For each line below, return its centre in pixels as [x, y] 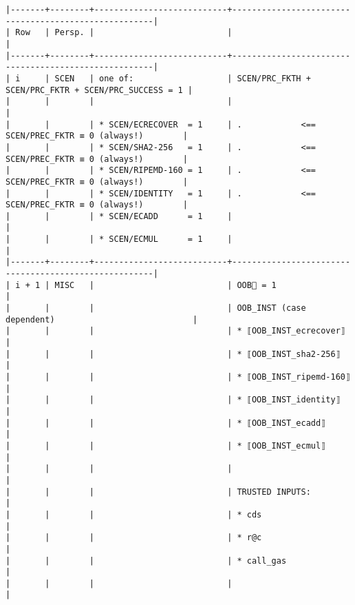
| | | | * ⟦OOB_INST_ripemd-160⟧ [178, 377]
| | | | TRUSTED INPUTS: [158, 492]
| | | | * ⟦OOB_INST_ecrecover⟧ [175, 331]
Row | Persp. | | [124, 33]
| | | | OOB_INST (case [156, 308]
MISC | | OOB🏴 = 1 [165, 285]
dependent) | [102, 319]
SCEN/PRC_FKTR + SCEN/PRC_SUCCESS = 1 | [99, 90]
